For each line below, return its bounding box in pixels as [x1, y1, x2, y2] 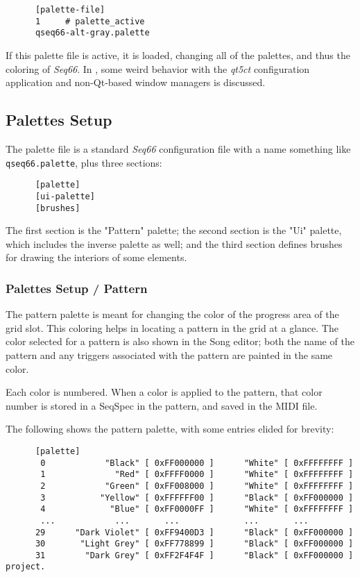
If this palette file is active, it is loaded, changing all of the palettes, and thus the [6, 47, 350, 62]
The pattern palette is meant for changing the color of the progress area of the [6, 307, 339, 321]
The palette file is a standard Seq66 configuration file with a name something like [6, 141, 351, 156]
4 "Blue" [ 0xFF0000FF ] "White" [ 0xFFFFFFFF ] [40, 504, 354, 515]
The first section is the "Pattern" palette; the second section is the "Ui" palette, [6, 223, 342, 237]
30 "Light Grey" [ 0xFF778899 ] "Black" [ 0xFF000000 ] [35, 539, 354, 549]
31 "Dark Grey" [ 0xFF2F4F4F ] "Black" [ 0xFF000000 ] [35, 550, 354, 560]
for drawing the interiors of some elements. [6, 250, 187, 265]
